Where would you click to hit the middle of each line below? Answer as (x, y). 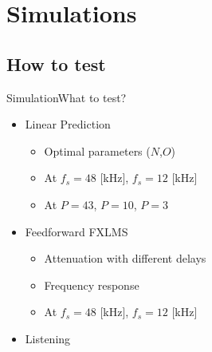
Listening (48, 338)
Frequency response (92, 285)
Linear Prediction (68, 124)
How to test (56, 63)
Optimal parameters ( (97, 150)
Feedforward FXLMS (77, 231)
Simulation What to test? (67, 97)
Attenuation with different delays (125, 258)
